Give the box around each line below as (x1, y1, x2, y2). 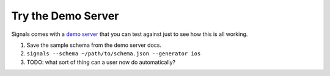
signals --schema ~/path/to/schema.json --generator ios (26, 50, 201, 57)
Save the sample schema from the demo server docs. (26, 41, 162, 49)
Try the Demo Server (11, 9, 119, 22)
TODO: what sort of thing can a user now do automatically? (26, 58, 176, 66)
